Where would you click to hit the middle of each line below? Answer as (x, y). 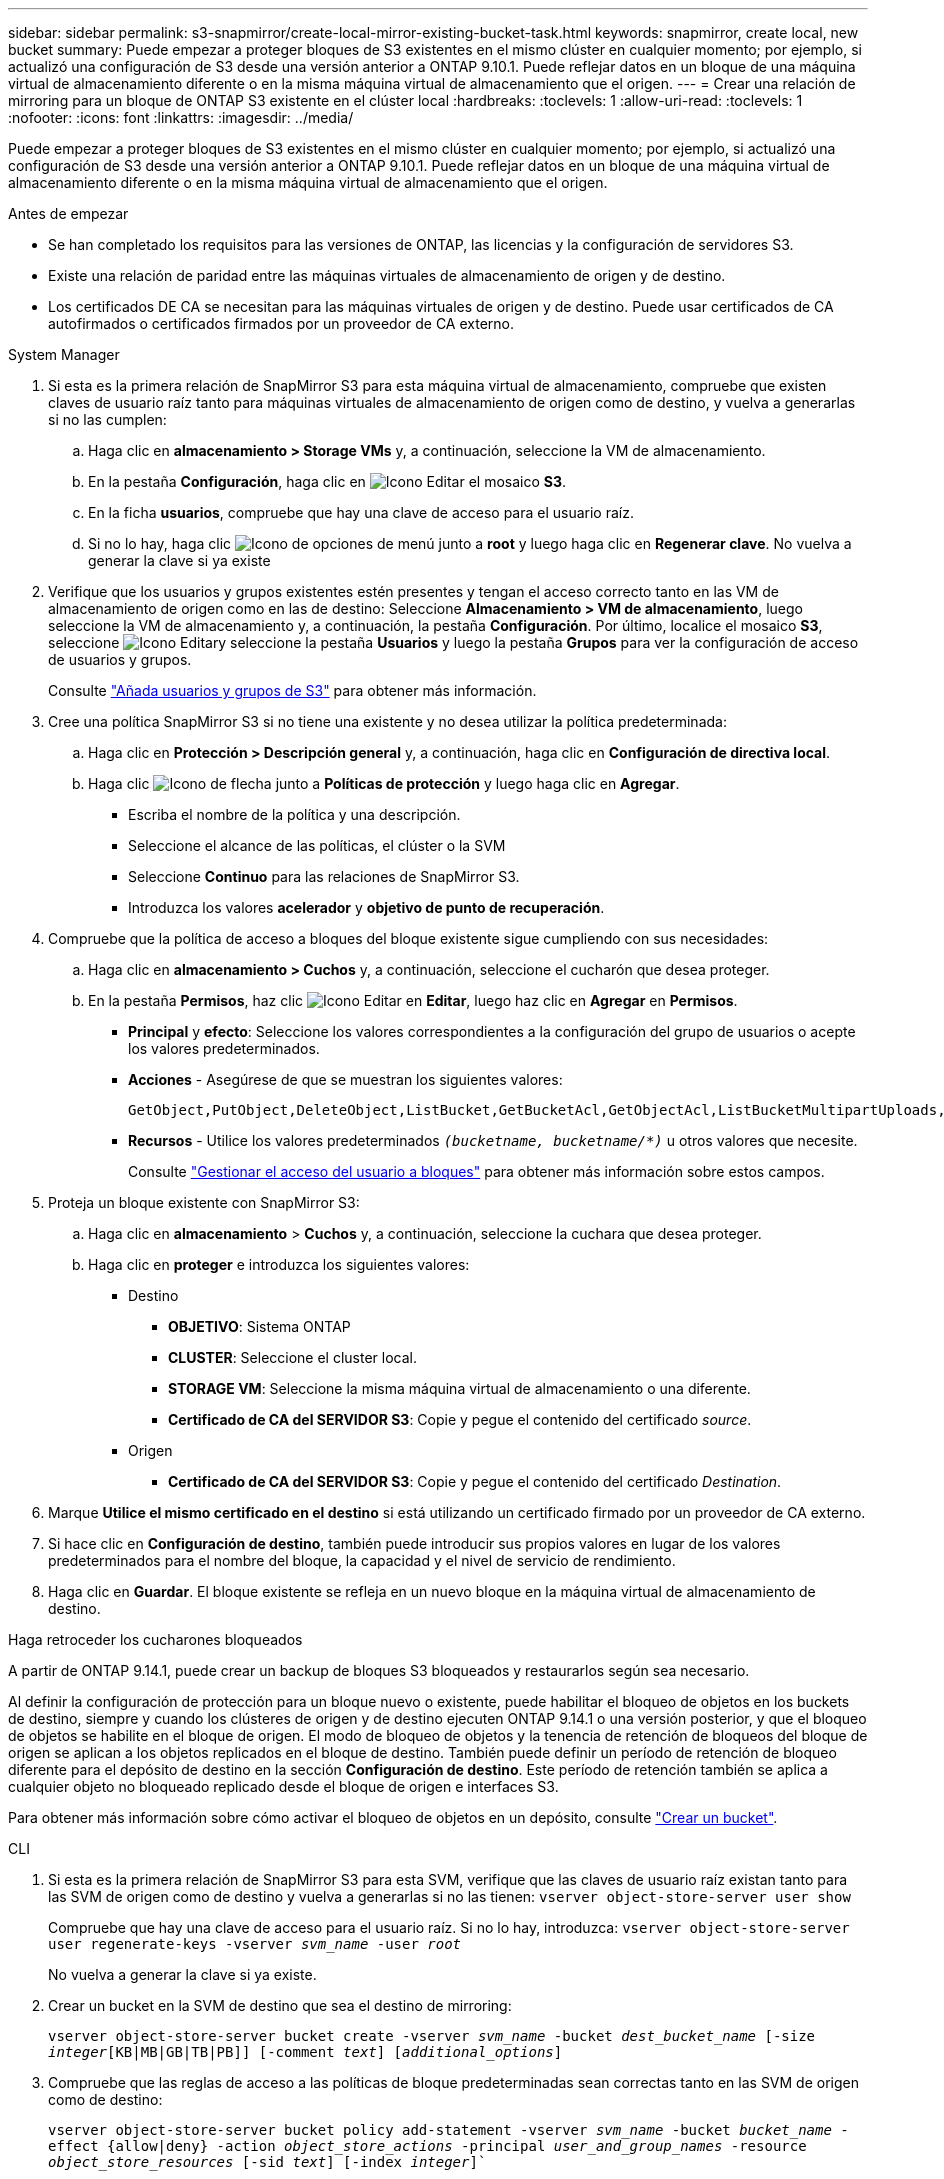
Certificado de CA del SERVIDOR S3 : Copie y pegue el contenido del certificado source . (460, 1419)
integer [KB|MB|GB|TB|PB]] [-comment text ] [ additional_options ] (305, 2052)
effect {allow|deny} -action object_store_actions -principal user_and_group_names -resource (427, 2146)
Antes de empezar (68, 213)
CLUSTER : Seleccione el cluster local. (293, 1357)
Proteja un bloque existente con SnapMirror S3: (204, 1202)
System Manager (64, 354)
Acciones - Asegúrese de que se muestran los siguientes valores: (345, 1079)
